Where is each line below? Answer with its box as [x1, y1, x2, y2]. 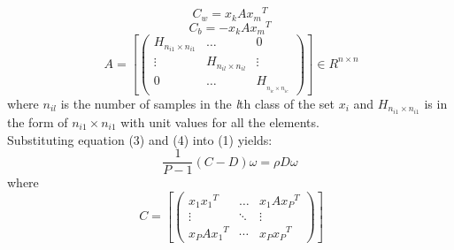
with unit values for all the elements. [120, 112, 319, 131]
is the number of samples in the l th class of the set [60, 94, 335, 112]
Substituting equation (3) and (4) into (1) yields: [7, 130, 273, 148]
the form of [7, 112, 68, 131]
